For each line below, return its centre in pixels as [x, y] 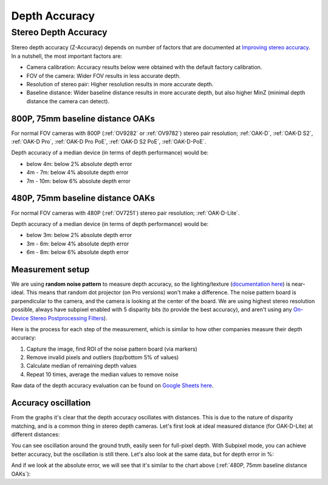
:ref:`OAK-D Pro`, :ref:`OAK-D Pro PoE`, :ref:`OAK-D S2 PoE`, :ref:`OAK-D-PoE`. [109, 142]
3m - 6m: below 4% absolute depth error [78, 244]
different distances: [36, 434]
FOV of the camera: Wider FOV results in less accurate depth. [104, 75]
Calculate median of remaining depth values [81, 366]
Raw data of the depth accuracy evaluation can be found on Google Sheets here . [112, 385]
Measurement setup [50, 270]
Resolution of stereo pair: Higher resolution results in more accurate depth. [120, 84]
